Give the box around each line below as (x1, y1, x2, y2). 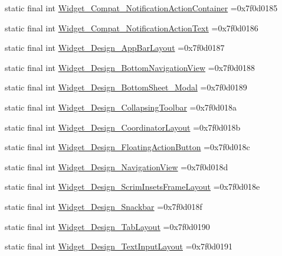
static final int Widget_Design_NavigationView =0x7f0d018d (5, 160, 228, 173)
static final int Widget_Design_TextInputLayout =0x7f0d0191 (5, 240, 232, 252)
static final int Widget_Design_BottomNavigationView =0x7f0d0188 (5, 61, 255, 73)
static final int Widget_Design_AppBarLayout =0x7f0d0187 (5, 41, 225, 54)
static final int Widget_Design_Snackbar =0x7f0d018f (5, 200, 202, 212)
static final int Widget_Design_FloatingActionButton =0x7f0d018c (5, 141, 250, 153)
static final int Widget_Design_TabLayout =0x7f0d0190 (5, 220, 210, 232)
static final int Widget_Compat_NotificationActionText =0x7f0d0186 (5, 21, 258, 34)
